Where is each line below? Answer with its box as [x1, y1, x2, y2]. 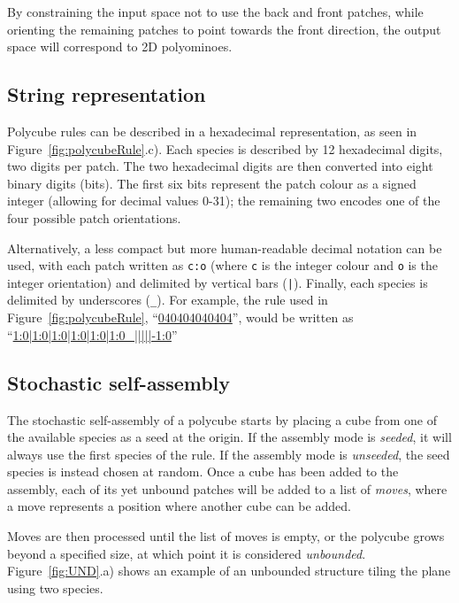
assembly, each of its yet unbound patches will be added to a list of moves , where [7, 479, 448, 498]
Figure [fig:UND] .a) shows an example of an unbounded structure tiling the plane [7, 561, 451, 580]
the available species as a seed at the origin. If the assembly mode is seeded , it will [7, 428, 452, 446]
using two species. [7, 578, 103, 597]
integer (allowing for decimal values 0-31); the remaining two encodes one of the [7, 191, 440, 210]
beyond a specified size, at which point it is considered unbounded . [7, 544, 366, 562]
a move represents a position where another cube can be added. [7, 497, 351, 515]
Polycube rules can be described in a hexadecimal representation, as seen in [7, 121, 417, 140]
